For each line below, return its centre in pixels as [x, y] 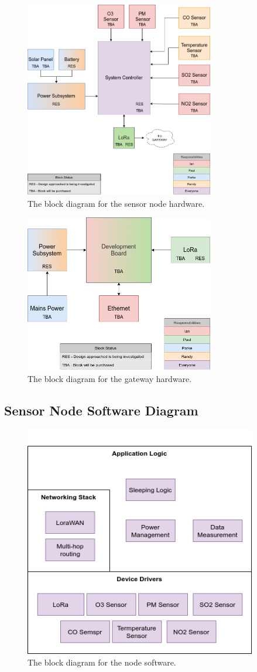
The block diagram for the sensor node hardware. [116, 203]
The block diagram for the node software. [102, 662]
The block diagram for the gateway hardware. [110, 379]
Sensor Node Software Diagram [101, 410]
